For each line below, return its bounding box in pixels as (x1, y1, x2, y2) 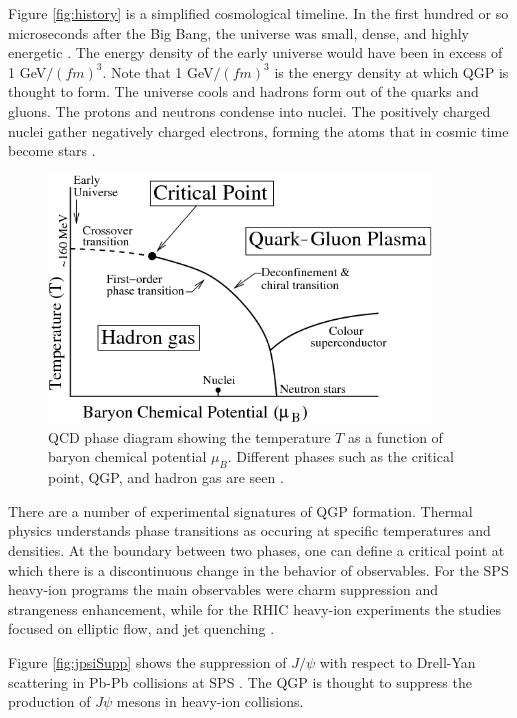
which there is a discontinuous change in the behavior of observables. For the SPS (8, 559, 509, 580)
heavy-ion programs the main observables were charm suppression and (8, 579, 439, 600)
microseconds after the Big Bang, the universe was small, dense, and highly (8, 22, 469, 43)
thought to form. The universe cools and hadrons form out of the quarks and (8, 81, 479, 102)
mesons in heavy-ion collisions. (116, 691, 304, 712)
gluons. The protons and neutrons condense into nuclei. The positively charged (8, 100, 491, 121)
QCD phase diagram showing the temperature (48, 426, 331, 447)
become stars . (8, 140, 96, 161)
